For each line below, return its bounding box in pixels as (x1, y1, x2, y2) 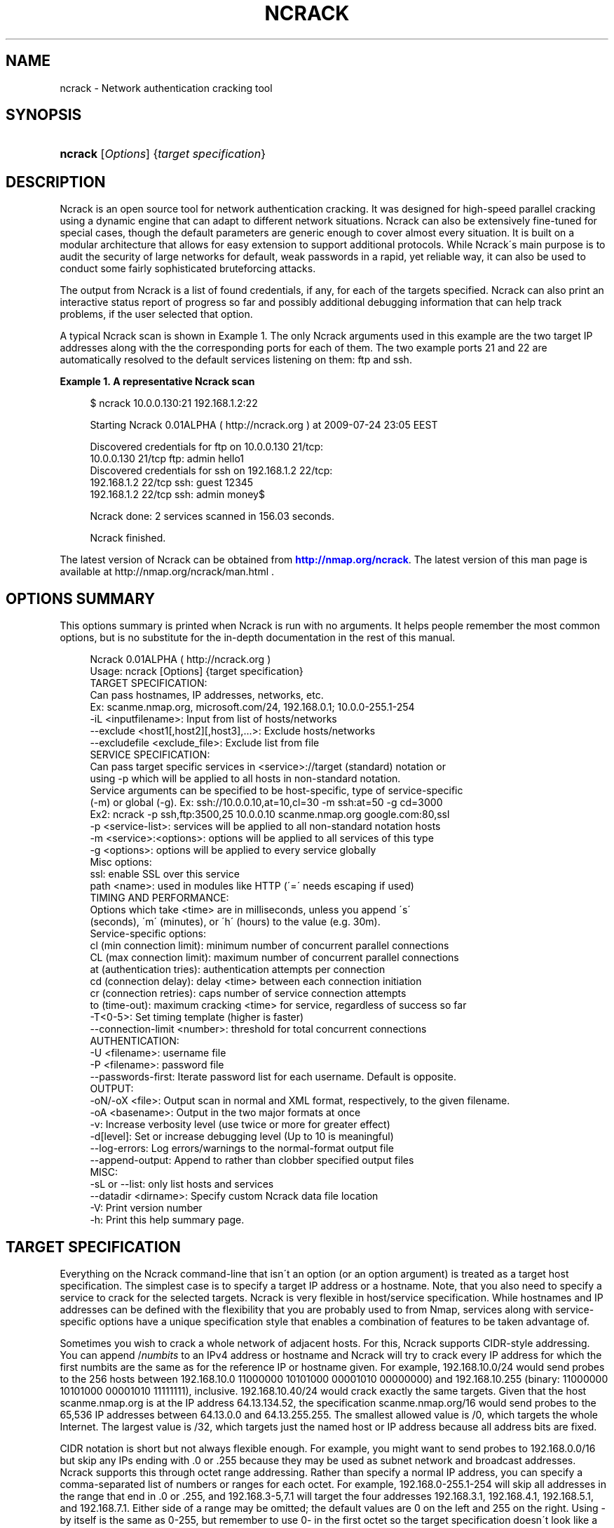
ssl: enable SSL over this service (90, 868, 240, 880)
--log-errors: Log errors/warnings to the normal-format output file (90, 1142, 394, 1155)
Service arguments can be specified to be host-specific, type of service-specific (90, 784, 463, 797)
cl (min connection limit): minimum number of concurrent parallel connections (90, 939, 449, 952)
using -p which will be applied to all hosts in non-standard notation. (90, 772, 401, 785)
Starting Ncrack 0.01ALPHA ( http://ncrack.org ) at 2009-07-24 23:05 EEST (90, 419, 438, 431)
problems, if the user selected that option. (60, 308, 253, 321)
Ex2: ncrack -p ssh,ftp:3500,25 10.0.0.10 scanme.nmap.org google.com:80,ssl (90, 808, 450, 821)
